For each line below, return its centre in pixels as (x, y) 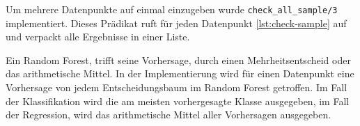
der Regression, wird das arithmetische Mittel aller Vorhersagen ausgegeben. (169, 115)
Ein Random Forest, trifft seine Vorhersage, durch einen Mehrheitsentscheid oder (178, 60)
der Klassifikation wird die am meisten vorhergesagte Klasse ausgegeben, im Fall (178, 101)
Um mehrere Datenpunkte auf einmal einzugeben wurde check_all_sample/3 (172, 9)
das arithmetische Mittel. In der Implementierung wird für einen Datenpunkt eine (180, 73)
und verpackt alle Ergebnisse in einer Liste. (98, 37)
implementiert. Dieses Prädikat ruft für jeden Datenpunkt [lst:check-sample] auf (176, 23)
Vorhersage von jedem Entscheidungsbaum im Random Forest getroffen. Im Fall (177, 87)
